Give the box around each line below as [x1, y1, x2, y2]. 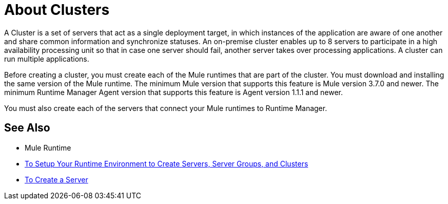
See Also [4, 121, 50, 135]
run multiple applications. [4, 54, 89, 63]
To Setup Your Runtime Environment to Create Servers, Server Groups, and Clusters [25, 159, 308, 168]
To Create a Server [25, 175, 88, 184]
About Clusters [4, 1, 110, 18]
